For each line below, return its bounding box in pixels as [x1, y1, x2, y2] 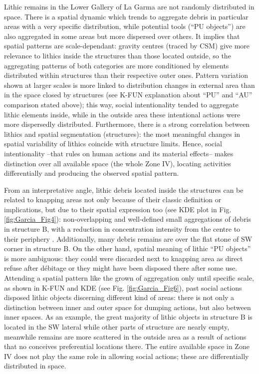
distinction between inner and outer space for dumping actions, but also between [4, 302, 251, 312]
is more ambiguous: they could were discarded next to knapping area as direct [4, 253, 243, 263]
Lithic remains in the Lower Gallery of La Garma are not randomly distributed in [4, 1, 255, 11]
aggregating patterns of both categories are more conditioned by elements [4, 60, 229, 70]
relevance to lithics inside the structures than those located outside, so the [4, 50, 231, 60]
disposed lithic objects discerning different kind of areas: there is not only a [4, 292, 235, 303]
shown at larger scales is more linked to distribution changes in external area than [4, 79, 255, 90]
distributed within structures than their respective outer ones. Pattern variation [4, 70, 248, 80]
